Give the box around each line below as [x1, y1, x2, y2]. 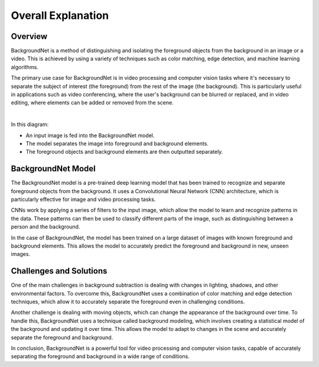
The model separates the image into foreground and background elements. [25, 139, 209, 147]
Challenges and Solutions [11, 266, 108, 276]
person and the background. [11, 223, 80, 230]
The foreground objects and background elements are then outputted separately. [25, 148, 223, 155]
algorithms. [11, 63, 38, 70]
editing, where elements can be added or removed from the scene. [11, 99, 174, 106]
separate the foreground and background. [11, 334, 113, 341]
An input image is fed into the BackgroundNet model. [25, 132, 155, 139]
